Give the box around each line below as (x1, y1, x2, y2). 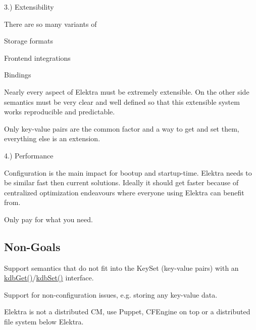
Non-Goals (4, 238, 61, 254)
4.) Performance (4, 150, 54, 160)
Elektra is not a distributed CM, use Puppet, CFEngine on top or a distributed (4, 306, 250, 317)
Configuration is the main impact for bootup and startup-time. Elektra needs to (4, 167, 252, 178)
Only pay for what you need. (4, 214, 93, 224)
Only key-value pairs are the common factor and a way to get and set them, (4, 123, 239, 134)
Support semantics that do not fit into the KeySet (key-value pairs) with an (4, 262, 239, 273)
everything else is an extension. (4, 133, 100, 144)
